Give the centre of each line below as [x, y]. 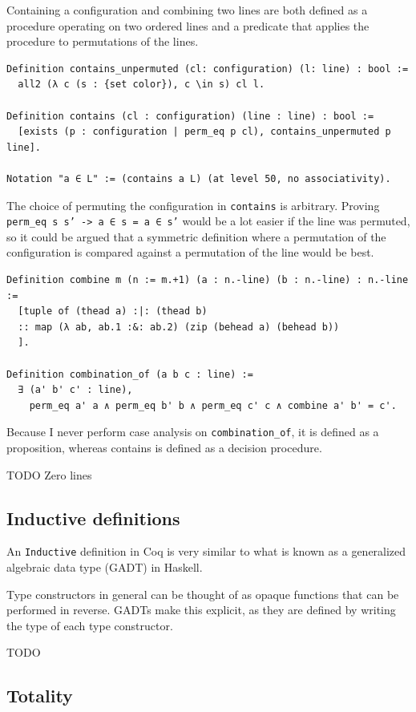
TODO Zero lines [49, 474]
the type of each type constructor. [90, 625]
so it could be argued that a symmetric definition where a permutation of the [196, 236]
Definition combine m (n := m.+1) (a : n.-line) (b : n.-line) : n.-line [208, 280]
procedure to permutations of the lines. [103, 41]
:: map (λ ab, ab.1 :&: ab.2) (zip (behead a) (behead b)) [179, 327]
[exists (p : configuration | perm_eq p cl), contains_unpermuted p [204, 132]
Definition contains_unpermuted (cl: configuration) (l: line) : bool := [208, 69]
